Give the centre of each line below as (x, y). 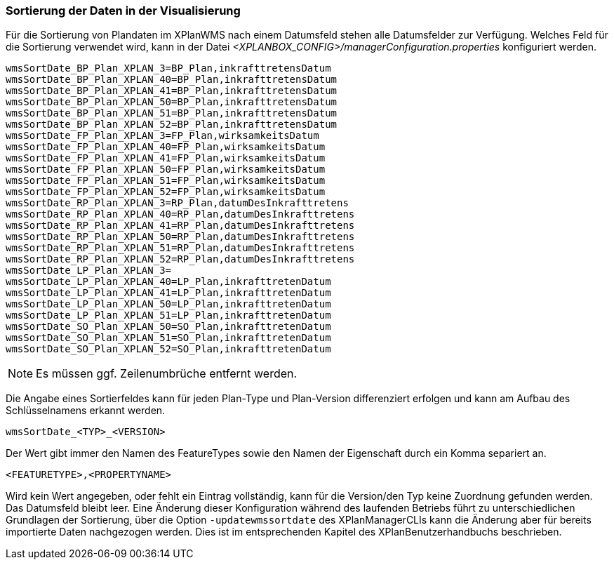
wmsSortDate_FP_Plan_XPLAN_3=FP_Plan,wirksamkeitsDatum (162, 136)
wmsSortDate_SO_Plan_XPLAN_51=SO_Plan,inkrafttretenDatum (168, 338)
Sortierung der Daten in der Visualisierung (123, 11)
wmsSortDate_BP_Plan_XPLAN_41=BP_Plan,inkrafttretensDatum (172, 91)
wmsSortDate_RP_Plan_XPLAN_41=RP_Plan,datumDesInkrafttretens (180, 226)
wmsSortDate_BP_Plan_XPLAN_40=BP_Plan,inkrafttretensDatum (172, 80)
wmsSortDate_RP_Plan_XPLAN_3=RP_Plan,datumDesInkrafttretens (177, 203)
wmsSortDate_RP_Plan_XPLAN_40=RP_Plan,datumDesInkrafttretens (180, 214)
